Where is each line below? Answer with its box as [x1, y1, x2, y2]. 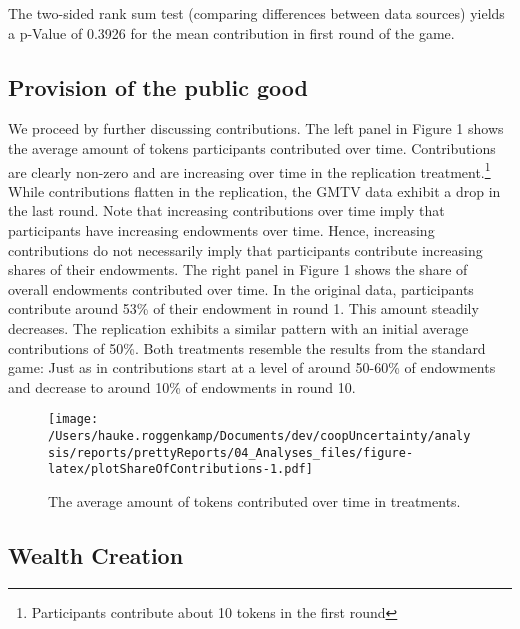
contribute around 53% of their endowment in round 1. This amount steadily [8, 298, 479, 319]
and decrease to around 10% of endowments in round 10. [8, 376, 356, 397]
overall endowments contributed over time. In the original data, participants [8, 278, 474, 299]
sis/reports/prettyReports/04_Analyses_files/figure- [48, 445, 414, 460]
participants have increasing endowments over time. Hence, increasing [8, 220, 435, 241]
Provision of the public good [8, 71, 308, 102]
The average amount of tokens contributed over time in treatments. [48, 490, 461, 511]
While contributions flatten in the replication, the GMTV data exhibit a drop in [8, 180, 501, 201]
